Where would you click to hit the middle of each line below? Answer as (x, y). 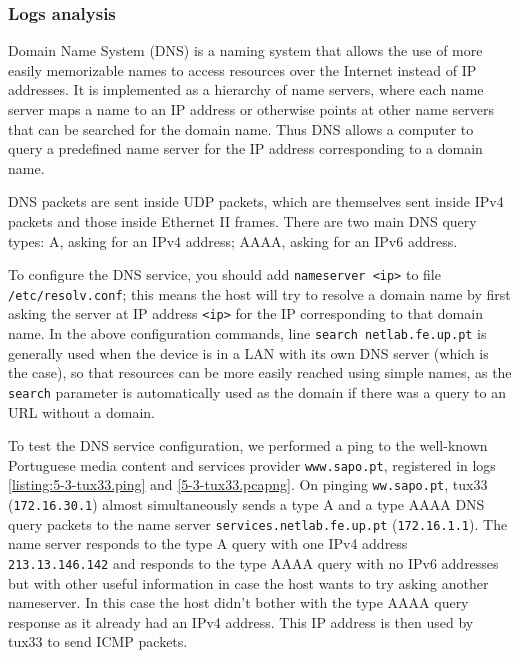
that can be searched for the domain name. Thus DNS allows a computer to (241, 128)
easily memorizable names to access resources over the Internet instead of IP (242, 69)
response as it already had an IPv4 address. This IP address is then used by (241, 621)
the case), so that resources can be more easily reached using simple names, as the (260, 372)
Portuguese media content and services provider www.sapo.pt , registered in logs (252, 464)
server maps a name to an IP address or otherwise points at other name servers (251, 109)
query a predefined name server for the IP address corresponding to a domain (245, 148)
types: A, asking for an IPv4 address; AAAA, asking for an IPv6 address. (233, 240)
